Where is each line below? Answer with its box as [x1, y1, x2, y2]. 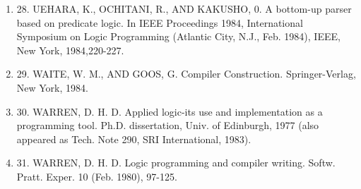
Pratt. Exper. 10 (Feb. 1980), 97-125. [16, 169, 177, 183]
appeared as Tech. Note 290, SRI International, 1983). [16, 131, 251, 146]
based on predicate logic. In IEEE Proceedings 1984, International [16, 15, 303, 30]
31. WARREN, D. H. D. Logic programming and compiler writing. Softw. [16, 155, 336, 170]
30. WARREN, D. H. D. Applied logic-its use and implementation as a [16, 104, 323, 118]
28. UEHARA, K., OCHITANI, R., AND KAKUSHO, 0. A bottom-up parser [16, 1, 352, 16]
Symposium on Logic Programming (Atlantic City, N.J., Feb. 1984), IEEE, [16, 29, 341, 44]
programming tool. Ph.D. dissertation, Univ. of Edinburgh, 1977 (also [16, 118, 319, 133]
